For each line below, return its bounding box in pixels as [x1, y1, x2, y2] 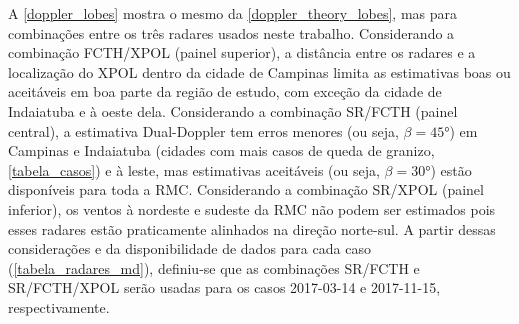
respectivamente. [8, 296, 110, 317]
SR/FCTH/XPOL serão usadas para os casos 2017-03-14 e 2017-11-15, [8, 277, 441, 298]
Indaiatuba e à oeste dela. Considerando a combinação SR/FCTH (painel [8, 100, 458, 121]
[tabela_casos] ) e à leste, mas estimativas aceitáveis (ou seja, [8, 159, 380, 180]
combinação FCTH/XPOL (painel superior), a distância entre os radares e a [8, 42, 476, 63]
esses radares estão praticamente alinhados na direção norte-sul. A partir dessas [8, 218, 496, 239]
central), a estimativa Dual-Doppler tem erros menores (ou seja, [8, 120, 399, 141]
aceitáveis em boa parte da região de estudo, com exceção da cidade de [8, 81, 442, 102]
